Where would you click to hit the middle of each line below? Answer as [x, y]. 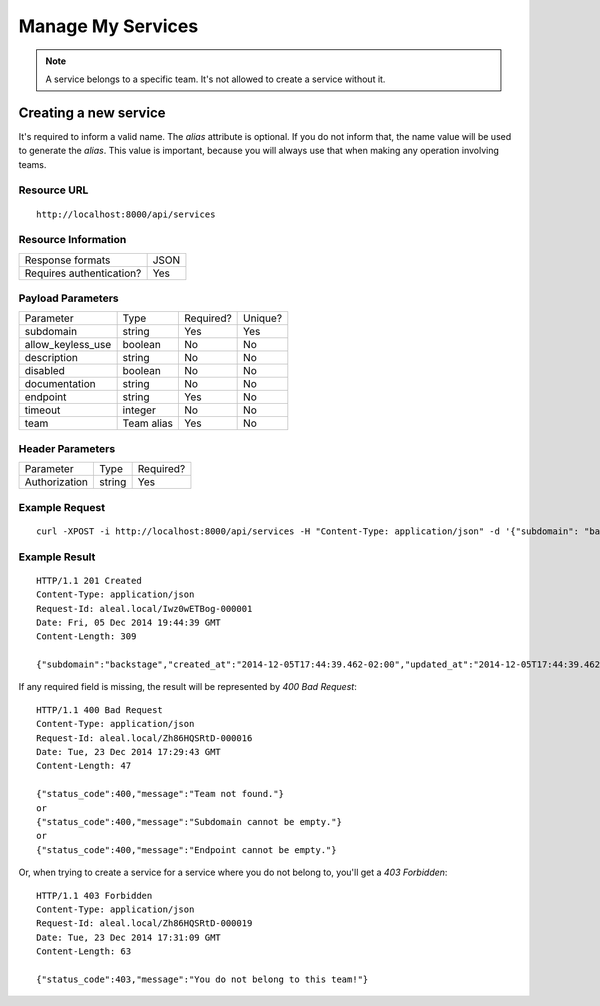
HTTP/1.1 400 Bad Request [100, 709]
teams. [32, 164]
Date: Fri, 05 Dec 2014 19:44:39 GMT [129, 622]
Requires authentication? [83, 273]
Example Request [61, 507]
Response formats [67, 260]
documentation [60, 384]
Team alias [148, 423]
